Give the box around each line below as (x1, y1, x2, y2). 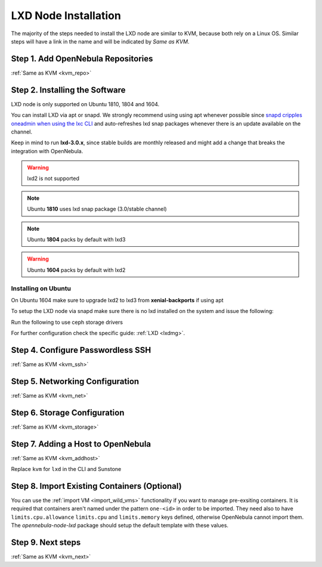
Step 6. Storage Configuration (11, 407, 125, 417)
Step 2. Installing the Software (11, 85, 126, 95)
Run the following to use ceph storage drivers (11, 318, 123, 326)
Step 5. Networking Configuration (11, 376, 140, 386)
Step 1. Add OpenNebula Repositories (11, 54, 153, 64)
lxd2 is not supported (27, 175, 80, 182)
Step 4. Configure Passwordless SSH (11, 345, 151, 355)
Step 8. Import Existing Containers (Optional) (11, 481, 182, 491)
